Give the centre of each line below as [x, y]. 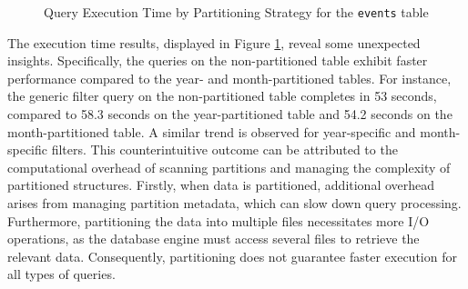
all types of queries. [61, 274]
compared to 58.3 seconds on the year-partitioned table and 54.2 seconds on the [230, 114]
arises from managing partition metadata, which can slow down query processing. [234, 203]
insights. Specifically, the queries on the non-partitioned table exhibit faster [218, 60]
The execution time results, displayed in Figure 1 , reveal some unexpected [214, 42]
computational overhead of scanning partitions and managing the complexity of [229, 167]
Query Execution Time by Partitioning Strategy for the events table [236, 12]
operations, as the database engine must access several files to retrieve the [214, 239]
